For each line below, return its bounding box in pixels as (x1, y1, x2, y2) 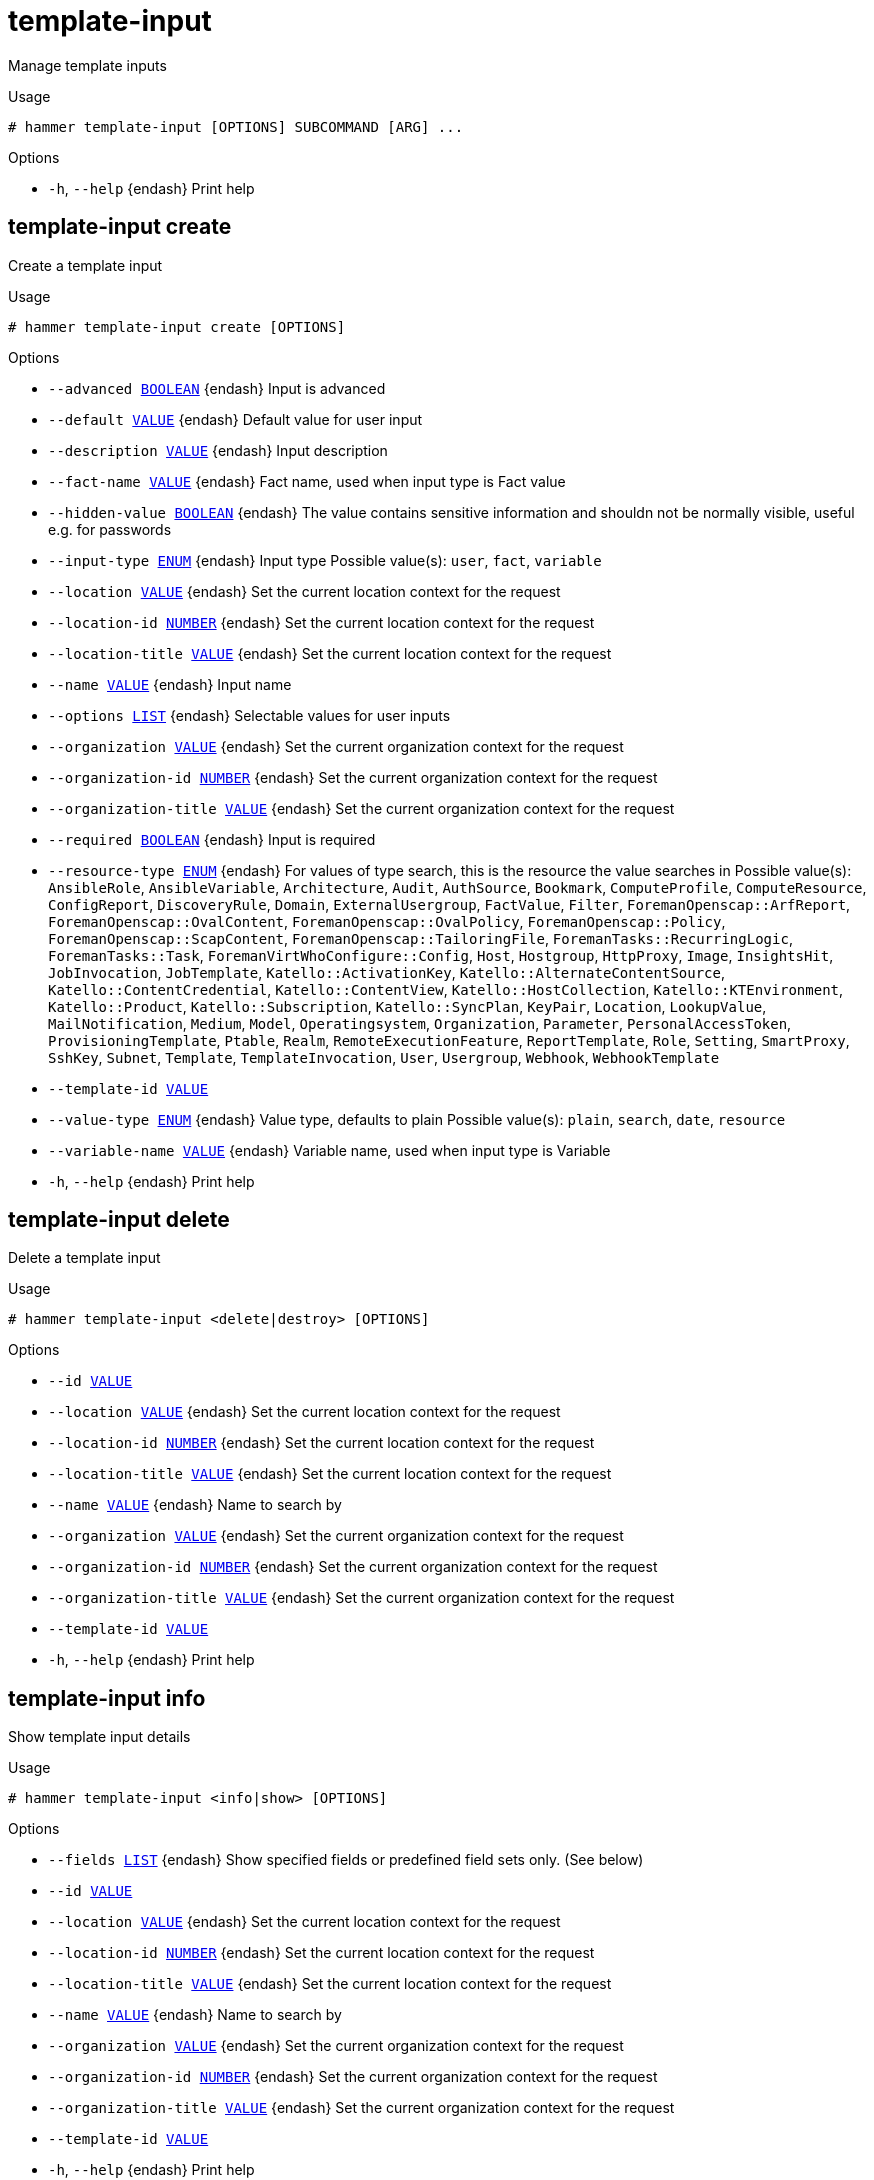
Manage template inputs (8, 56, 167, 74)
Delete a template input (8, 1249, 161, 1267)
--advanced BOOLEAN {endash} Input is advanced (48, 379, 386, 397)
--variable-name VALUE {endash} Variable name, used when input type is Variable (48, 1141, 611, 1159)
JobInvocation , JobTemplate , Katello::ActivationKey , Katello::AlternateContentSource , (48, 963, 726, 981)
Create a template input (8, 256, 163, 274)
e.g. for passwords (48, 520, 172, 538)
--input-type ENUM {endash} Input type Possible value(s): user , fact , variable (48, 551, 602, 569)
